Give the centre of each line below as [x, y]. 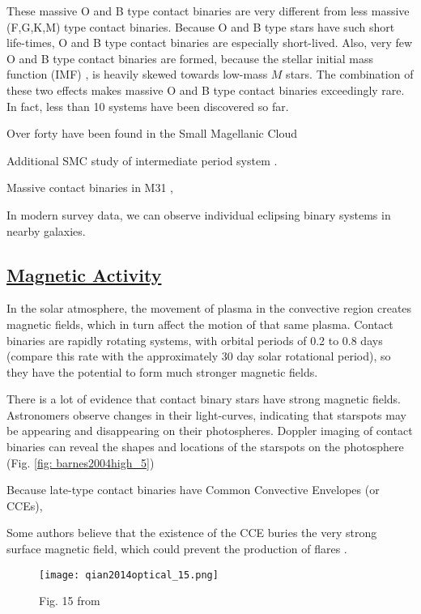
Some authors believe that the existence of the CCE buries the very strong [192, 533]
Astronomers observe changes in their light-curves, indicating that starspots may [206, 414]
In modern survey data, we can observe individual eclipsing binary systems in [199, 214]
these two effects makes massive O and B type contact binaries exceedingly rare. [206, 90]
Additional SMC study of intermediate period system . [142, 160]
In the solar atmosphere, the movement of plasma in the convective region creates [209, 308]
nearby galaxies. [46, 230]
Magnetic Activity [84, 274]
